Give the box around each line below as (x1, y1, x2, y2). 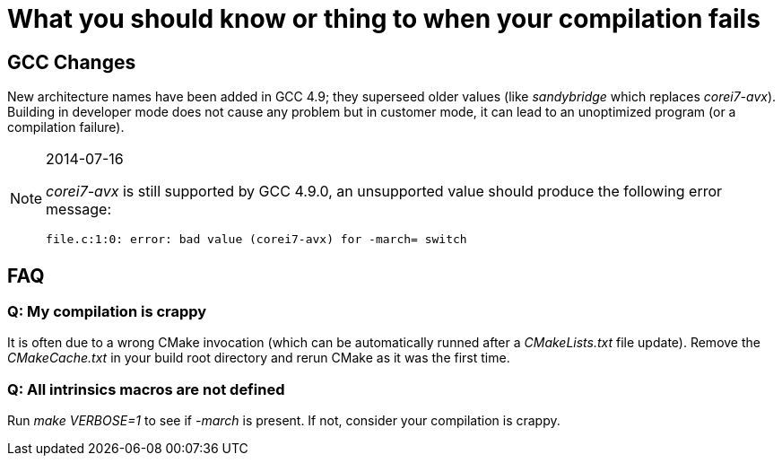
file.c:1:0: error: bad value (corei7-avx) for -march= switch (46, 232, 467, 247)
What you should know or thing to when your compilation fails (7, 4, 760, 34)
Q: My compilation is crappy (7, 302, 207, 321)
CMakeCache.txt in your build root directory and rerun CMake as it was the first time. (7, 350, 510, 366)
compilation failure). (7, 119, 125, 135)
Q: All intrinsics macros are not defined (7, 380, 285, 398)
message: (46, 200, 112, 219)
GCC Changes (7, 50, 136, 74)
